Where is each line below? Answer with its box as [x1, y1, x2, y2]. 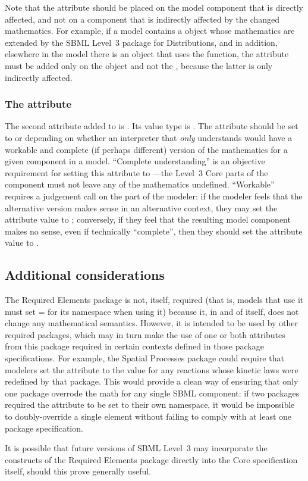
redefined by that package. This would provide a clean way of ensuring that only [5, 375, 298, 388]
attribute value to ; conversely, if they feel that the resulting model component [5, 213, 291, 226]
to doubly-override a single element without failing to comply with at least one [5, 410, 292, 423]
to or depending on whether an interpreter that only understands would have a [5, 131, 293, 143]
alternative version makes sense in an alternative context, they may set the [5, 201, 278, 214]
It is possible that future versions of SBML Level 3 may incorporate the [5, 442, 268, 454]
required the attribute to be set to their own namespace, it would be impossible [5, 398, 295, 411]
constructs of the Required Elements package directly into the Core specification [5, 453, 298, 466]
